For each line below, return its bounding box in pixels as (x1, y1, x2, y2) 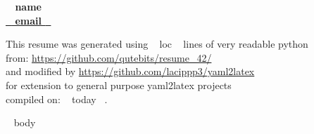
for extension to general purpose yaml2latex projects (6, 77, 232, 92)
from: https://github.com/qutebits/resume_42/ (6, 50, 212, 65)
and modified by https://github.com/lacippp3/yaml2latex (6, 64, 255, 79)
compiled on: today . (6, 91, 108, 106)
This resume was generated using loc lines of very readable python (6, 36, 308, 51)
